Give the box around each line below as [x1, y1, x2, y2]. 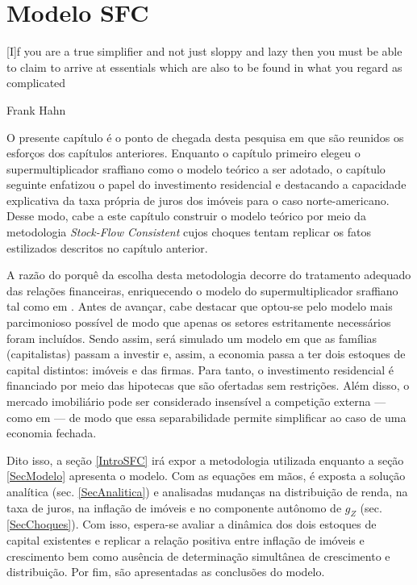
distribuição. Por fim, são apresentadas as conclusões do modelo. [6, 563, 325, 580]
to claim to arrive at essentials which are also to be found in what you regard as [6, 58, 402, 75]
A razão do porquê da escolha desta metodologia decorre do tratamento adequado [6, 266, 411, 283]
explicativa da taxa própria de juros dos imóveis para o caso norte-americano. [6, 191, 390, 208]
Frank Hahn [6, 101, 66, 118]
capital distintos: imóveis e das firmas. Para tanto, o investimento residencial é [6, 361, 394, 378]
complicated [6, 74, 66, 91]
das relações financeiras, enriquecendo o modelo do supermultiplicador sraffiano [6, 282, 398, 299]
